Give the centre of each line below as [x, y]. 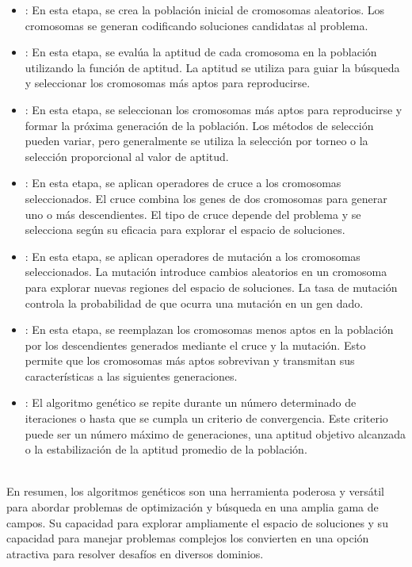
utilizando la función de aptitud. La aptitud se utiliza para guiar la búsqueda [212, 67]
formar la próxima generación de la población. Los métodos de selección [199, 125]
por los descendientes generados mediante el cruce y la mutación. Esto [195, 345]
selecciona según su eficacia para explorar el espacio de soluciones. [185, 230]
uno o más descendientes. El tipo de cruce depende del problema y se [193, 214]
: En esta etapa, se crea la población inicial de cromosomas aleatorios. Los [204, 10]
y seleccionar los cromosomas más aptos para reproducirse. [168, 83]
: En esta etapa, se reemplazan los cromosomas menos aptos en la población [209, 329]
